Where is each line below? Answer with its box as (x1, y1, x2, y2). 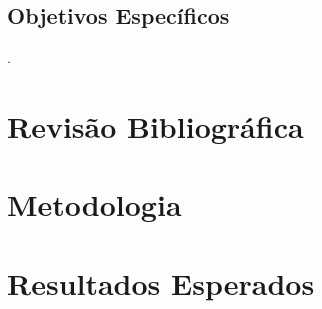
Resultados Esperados (7, 262, 315, 303)
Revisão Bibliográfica (7, 105, 304, 146)
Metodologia (7, 184, 182, 225)
